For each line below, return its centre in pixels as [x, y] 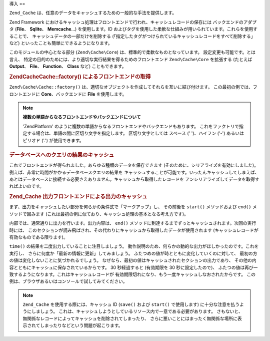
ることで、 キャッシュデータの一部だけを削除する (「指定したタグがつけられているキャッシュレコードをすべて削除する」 [132, 36]
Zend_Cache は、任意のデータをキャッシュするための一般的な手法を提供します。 [93, 13]
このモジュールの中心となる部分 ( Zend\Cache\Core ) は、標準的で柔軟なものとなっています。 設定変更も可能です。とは [132, 52]
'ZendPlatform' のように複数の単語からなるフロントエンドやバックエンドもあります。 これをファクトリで [131, 126]
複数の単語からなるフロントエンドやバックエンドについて [82, 117]
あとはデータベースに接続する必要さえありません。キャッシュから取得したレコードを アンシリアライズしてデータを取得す [134, 179]
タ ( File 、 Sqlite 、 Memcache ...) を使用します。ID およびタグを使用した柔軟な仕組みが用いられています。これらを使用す [133, 29]
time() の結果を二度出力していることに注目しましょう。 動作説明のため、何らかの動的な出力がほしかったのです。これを [134, 246]
